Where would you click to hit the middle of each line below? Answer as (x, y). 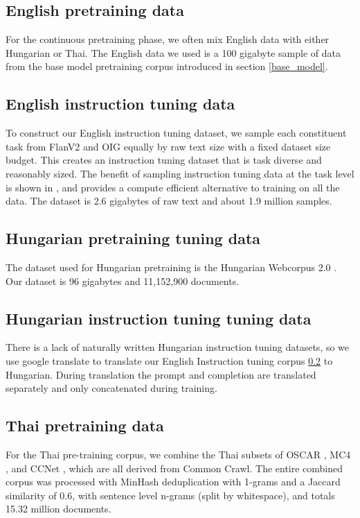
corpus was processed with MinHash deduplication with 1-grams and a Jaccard (173, 482)
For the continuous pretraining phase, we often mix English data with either (168, 39)
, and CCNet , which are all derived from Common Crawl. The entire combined (174, 468)
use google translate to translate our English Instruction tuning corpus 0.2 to (169, 360)
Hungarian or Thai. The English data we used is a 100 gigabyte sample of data (173, 52)
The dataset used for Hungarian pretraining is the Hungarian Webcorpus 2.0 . (171, 267)
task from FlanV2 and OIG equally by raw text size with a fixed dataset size (168, 146)
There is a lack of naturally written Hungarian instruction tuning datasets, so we (178, 347)
